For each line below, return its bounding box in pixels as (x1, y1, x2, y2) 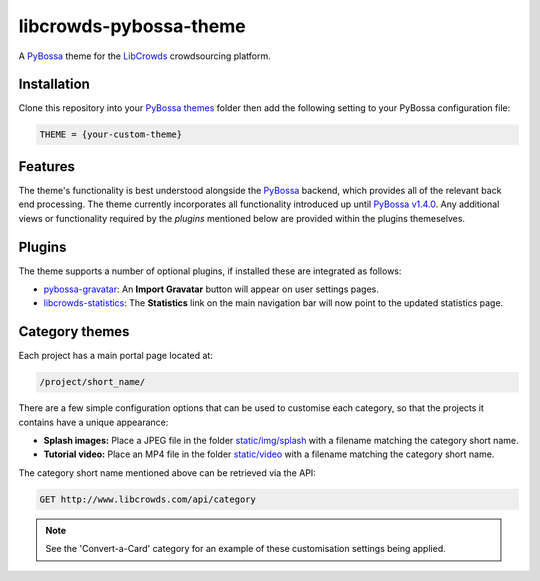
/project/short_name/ (39, 376, 146, 388)
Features (18, 158, 75, 175)
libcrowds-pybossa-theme (18, 15, 246, 37)
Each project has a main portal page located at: (18, 350, 214, 362)
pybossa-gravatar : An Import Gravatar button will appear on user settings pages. (43, 283, 379, 295)
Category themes (18, 323, 130, 340)
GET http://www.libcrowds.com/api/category (39, 493, 257, 505)
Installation (18, 76, 90, 93)
